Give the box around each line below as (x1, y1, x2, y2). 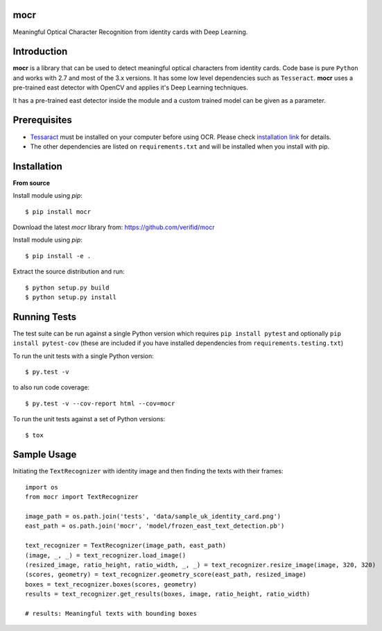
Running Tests (12, 311, 76, 323)
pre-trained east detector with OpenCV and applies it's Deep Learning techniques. (12, 83, 249, 92)
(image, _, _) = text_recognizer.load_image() (25, 551, 186, 559)
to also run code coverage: (12, 383, 90, 392)
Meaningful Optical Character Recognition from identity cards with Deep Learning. (12, 28, 248, 36)
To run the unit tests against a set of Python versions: (12, 415, 166, 423)
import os (25, 483, 58, 491)
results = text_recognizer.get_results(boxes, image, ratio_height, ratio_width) (25, 590, 311, 598)
